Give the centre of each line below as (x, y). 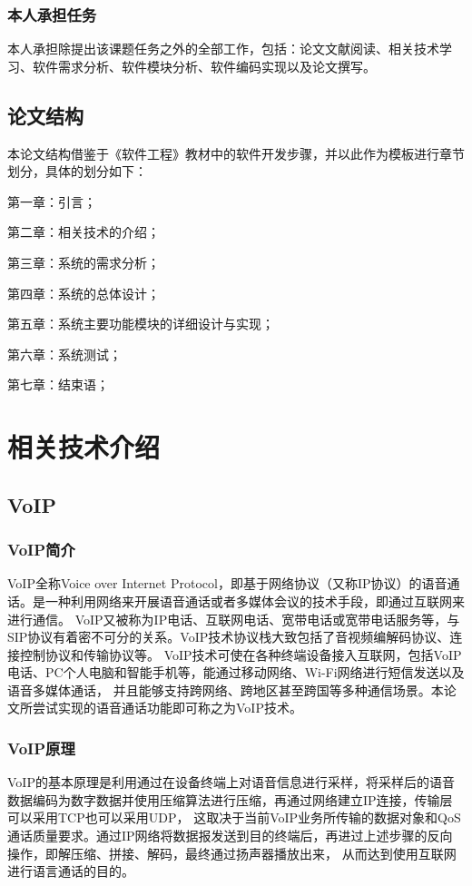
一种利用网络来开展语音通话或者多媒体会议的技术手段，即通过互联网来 (255, 601)
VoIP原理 (41, 748)
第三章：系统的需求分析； (84, 262)
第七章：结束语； (58, 384)
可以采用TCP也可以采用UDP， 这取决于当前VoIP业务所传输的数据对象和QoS (234, 817)
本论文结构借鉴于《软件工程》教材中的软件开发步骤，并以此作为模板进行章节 (236, 153)
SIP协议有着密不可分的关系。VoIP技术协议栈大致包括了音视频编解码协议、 (229, 637)
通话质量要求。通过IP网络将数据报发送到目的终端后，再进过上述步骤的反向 (230, 836)
